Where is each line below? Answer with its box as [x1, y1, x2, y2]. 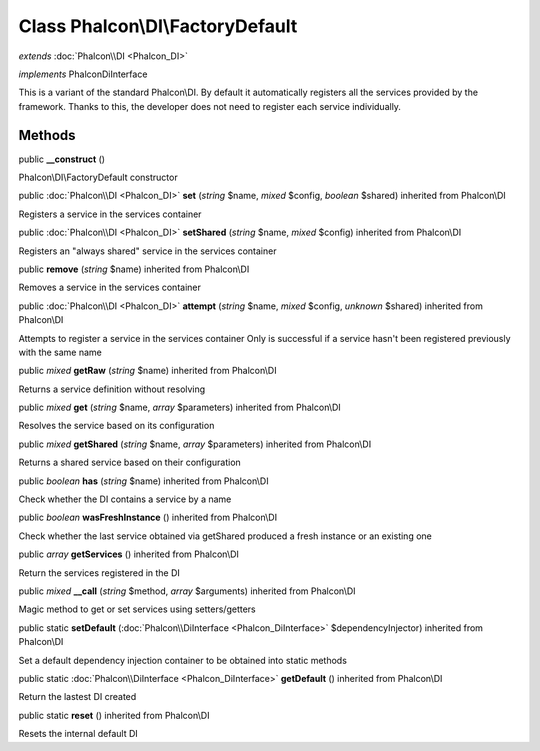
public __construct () [18, 153, 105, 165]
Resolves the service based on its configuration [18, 420, 215, 432]
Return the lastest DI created [18, 691, 137, 703]
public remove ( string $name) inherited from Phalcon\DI [18, 263, 250, 275]
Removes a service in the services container [18, 281, 202, 294]
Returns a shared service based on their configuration [18, 456, 242, 469]
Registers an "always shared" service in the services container [18, 245, 277, 257]
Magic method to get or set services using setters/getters [18, 603, 256, 615]
